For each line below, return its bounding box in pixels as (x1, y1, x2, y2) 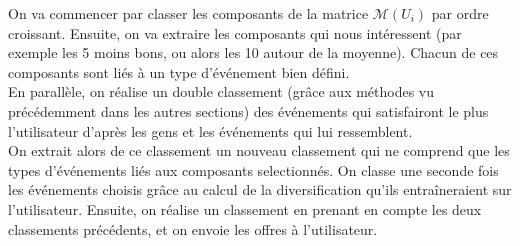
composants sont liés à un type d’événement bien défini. (8, 61, 350, 82)
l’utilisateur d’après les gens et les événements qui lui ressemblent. (8, 120, 413, 141)
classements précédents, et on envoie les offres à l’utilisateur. (8, 218, 378, 239)
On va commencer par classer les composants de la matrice (8, 3, 369, 23)
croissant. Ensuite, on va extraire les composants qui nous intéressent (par (8, 22, 462, 43)
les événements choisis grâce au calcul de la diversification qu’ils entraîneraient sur (8, 179, 512, 200)
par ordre (431, 3, 489, 23)
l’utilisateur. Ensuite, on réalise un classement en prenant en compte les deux (8, 198, 482, 219)
